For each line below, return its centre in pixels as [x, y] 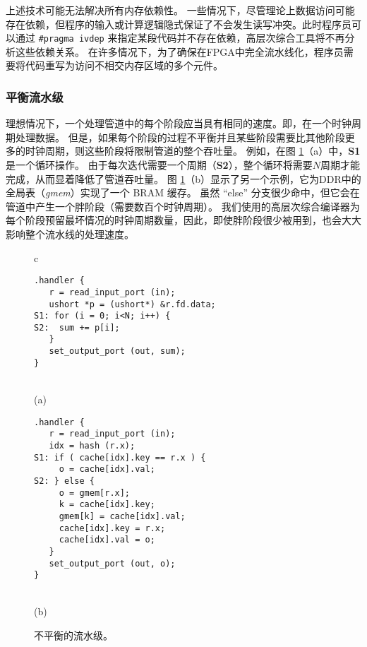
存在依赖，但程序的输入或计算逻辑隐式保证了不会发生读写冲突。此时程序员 [179, 24]
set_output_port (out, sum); [117, 351]
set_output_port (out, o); [112, 563]
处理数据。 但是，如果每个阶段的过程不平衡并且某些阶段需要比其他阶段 [180, 137]
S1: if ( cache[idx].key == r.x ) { [120, 457]
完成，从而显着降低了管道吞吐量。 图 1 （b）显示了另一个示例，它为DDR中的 [183, 178]
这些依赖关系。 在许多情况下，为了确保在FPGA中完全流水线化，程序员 [179, 51]
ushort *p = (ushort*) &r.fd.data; [132, 304]
